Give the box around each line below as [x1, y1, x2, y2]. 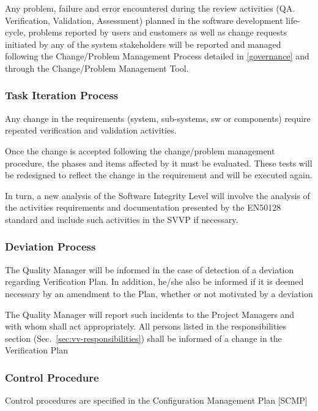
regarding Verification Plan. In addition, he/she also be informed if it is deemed [5, 275, 304, 288]
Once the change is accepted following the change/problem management [5, 144, 275, 157]
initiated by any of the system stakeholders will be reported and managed [5, 37, 281, 50]
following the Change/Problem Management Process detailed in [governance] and [5, 50, 309, 62]
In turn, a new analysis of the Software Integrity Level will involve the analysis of [5, 189, 310, 202]
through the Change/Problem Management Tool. [5, 61, 189, 74]
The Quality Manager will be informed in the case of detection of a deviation [5, 263, 294, 276]
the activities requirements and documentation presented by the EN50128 [5, 201, 281, 214]
